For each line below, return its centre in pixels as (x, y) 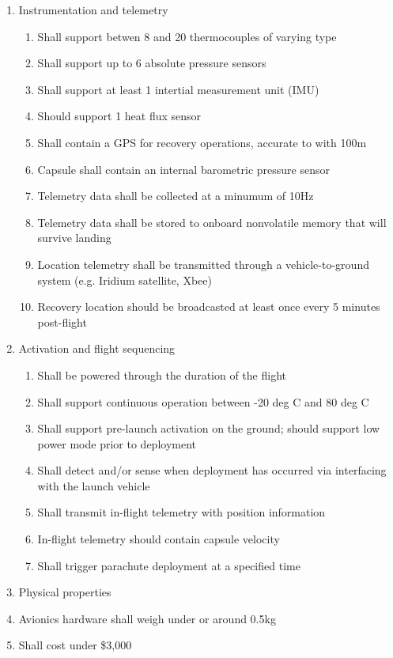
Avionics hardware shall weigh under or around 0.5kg (147, 618)
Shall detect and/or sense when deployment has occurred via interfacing (212, 470)
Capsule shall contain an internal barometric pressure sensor (183, 169)
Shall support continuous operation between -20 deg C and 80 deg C (203, 401)
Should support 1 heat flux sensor (119, 116)
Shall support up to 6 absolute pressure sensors (152, 63)
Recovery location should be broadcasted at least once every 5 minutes (209, 306)
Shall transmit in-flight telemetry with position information (181, 512)
